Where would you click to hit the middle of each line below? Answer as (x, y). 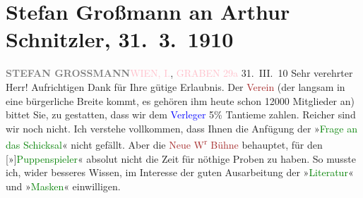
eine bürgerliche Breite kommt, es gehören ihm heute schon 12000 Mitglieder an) (180, 100)
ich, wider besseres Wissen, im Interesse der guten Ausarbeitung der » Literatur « (180, 172)
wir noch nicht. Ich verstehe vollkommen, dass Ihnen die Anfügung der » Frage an (181, 128)
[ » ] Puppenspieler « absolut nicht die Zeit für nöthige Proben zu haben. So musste (181, 158)
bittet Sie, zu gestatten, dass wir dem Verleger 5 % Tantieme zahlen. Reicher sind (181, 115)
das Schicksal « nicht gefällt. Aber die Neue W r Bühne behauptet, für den (164, 143)
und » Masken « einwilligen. (63, 186)
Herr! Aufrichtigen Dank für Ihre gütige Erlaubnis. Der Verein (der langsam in (175, 86)
